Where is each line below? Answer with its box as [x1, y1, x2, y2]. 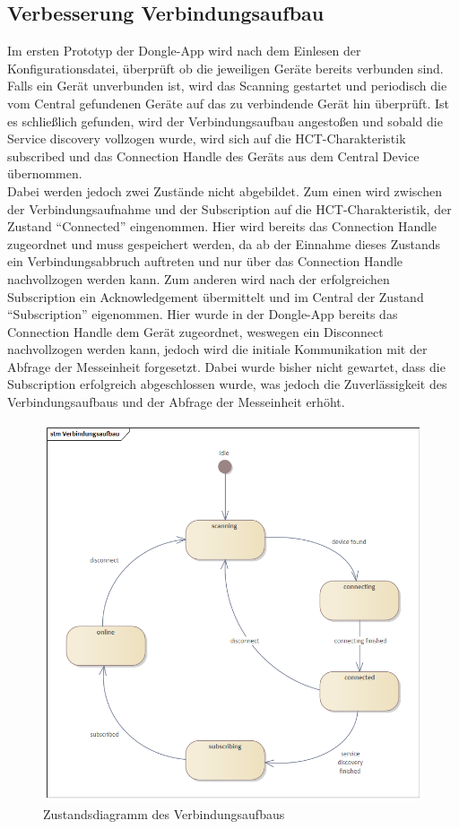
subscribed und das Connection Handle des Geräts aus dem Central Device [7, 146, 420, 165]
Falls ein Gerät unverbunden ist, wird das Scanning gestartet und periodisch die [7, 76, 447, 95]
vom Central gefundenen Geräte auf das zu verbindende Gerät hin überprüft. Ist [7, 93, 449, 112]
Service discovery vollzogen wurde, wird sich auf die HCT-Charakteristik [7, 129, 406, 148]
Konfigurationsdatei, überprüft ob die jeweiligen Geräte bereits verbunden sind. [7, 58, 444, 77]
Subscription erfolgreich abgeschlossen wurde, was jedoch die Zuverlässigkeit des [7, 375, 447, 393]
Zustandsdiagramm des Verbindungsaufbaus [43, 804, 285, 823]
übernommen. [7, 164, 82, 183]
